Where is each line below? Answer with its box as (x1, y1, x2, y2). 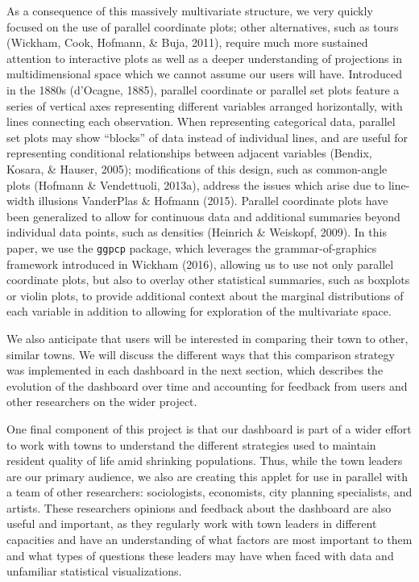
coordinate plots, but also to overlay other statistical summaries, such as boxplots (6, 271, 410, 288)
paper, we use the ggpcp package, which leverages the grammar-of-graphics (6, 239, 377, 256)
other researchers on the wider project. (6, 393, 197, 410)
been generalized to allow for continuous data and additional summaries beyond (6, 207, 400, 224)
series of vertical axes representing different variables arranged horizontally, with (6, 97, 403, 114)
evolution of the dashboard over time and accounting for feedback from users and (6, 377, 408, 394)
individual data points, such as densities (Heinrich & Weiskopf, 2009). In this (6, 224, 387, 241)
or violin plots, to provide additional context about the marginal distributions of (6, 287, 404, 304)
